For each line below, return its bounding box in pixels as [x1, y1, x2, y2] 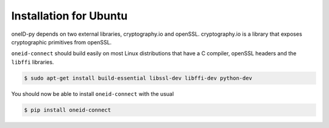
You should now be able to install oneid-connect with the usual [11, 90, 174, 97]
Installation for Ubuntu [11, 9, 128, 22]
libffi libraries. [11, 58, 54, 66]
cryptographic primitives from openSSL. [11, 38, 112, 45]
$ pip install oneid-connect [24, 106, 111, 113]
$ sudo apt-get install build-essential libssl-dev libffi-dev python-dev [24, 75, 253, 81]
